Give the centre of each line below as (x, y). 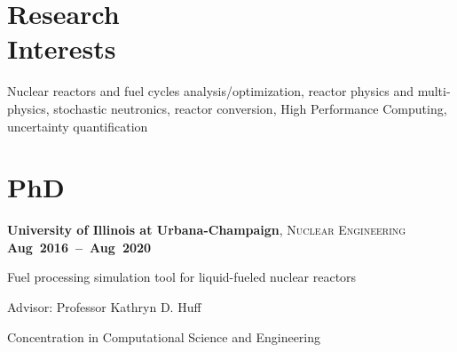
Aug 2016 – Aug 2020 (79, 247)
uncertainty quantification (78, 126)
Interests (62, 48)
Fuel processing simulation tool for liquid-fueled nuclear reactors (182, 277)
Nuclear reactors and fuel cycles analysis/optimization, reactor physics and (210, 91)
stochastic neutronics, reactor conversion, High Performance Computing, (250, 108)
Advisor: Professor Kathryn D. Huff (104, 307)
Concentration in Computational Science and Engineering (164, 336)
